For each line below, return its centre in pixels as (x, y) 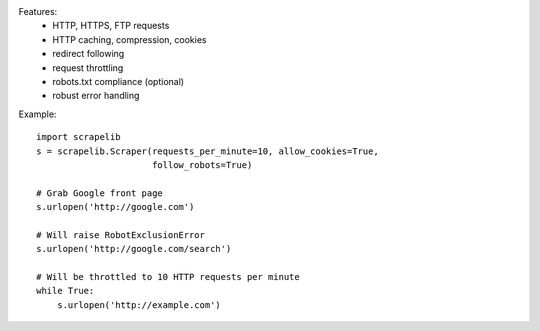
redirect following (88, 54)
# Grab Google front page (100, 193)
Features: (38, 11)
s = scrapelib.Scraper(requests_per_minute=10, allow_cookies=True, (207, 151)
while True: (65, 291)
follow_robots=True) (202, 164)
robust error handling (96, 96)
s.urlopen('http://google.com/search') (134, 249)
